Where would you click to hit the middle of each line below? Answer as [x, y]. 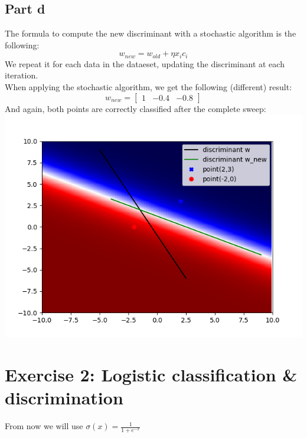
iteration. [22, 75]
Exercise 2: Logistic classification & [151, 374]
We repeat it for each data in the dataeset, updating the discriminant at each [145, 63]
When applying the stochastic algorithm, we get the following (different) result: [148, 87]
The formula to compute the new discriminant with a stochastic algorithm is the [151, 33]
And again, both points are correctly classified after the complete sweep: [135, 108]
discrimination [64, 398]
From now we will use [44, 426]
